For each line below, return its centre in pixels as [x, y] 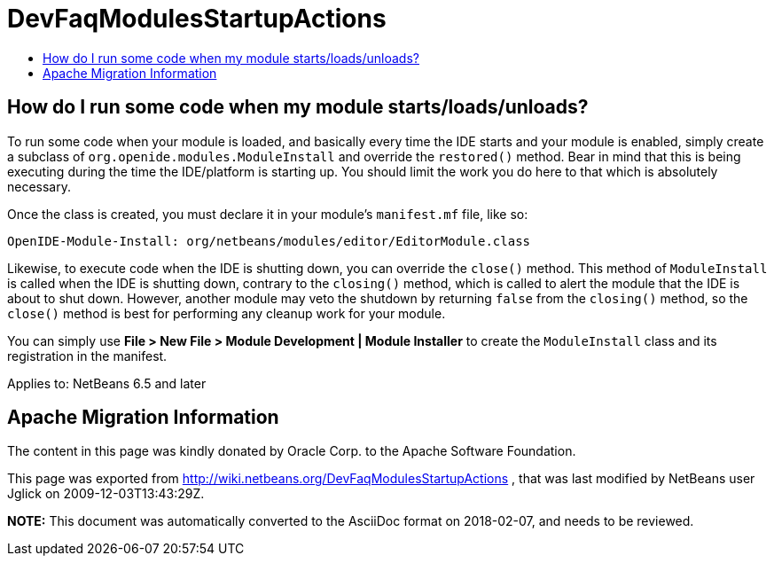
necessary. [39, 186]
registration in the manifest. [87, 356]
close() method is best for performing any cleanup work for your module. [227, 313]
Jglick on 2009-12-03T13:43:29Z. [106, 494]
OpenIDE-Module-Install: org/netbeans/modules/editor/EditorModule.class [269, 241]
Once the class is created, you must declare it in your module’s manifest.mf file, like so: [268, 214]
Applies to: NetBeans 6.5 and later [107, 383]
